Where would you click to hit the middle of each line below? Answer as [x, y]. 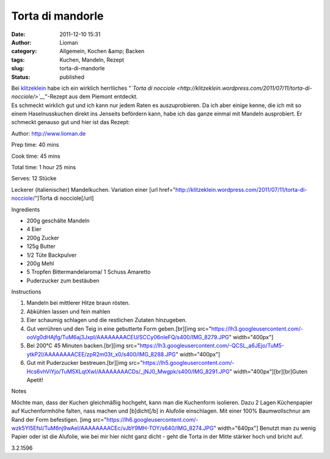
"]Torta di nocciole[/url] [64, 198]
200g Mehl [40, 263]
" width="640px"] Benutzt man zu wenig [265, 428]
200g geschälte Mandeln [58, 221]
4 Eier [34, 229]
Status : [21, 77]
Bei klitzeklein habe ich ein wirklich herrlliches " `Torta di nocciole [93, 88]
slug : [18, 68]
